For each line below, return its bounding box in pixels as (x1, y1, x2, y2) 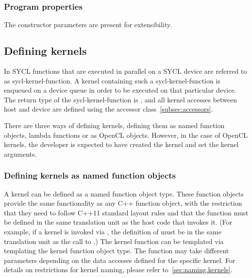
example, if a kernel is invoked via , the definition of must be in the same (4, 226, 221, 236)
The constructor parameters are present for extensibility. (4, 19, 172, 30)
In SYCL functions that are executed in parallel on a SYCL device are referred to (4, 66, 247, 76)
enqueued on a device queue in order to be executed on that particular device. (4, 85, 236, 95)
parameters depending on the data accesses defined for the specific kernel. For (4, 255, 235, 265)
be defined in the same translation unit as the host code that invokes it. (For (4, 217, 233, 227)
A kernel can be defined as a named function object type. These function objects (4, 188, 244, 198)
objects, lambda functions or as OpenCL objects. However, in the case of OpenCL (4, 130, 248, 140)
